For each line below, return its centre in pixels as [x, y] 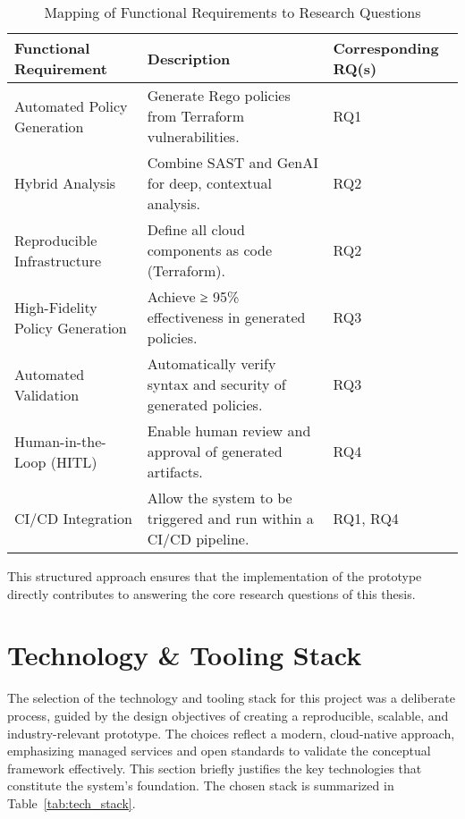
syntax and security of [216, 384]
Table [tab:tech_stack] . [72, 802]
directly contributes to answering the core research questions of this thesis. [211, 593]
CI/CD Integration [73, 518]
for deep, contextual [209, 183]
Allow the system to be [220, 498]
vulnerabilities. [193, 136]
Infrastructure [58, 260]
